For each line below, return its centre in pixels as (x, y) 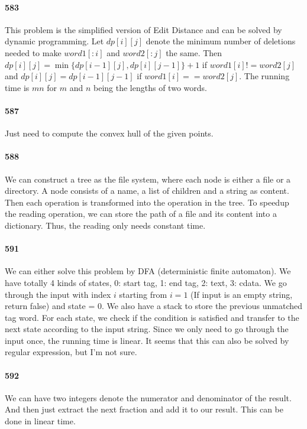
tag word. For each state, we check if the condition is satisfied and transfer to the (152, 317)
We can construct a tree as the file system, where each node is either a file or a (148, 179)
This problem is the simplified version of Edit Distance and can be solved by (143, 29)
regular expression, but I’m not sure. (71, 352)
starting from (143, 294)
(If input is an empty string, (242, 294)
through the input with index (58, 294)
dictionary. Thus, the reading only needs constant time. (105, 225)
